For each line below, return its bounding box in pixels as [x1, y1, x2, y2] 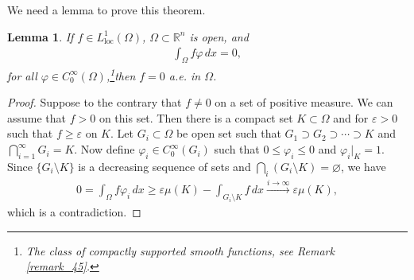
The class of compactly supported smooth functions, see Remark [25, 242, 335, 259]
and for [333, 109, 369, 126]
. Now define [74, 141, 135, 157]
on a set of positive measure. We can [215, 94, 393, 111]
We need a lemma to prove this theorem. [7, 2, 206, 17]
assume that [7, 109, 67, 126]
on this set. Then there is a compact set [99, 109, 293, 126]
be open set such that [176, 125, 281, 142]
